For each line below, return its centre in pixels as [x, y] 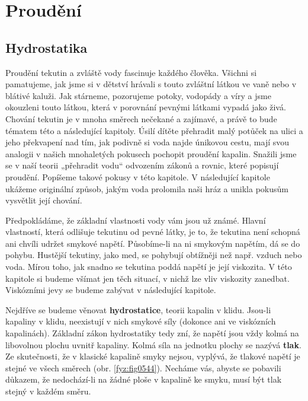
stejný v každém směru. [48, 391]
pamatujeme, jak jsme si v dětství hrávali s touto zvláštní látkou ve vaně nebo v [151, 84]
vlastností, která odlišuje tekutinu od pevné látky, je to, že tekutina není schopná [153, 232]
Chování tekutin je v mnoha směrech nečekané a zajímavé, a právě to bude [141, 118]
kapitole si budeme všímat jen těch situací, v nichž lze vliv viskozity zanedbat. [147, 278]
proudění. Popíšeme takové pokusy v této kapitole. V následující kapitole [138, 176]
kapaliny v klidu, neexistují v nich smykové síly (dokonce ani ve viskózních [141, 321]
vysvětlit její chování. [44, 200]
